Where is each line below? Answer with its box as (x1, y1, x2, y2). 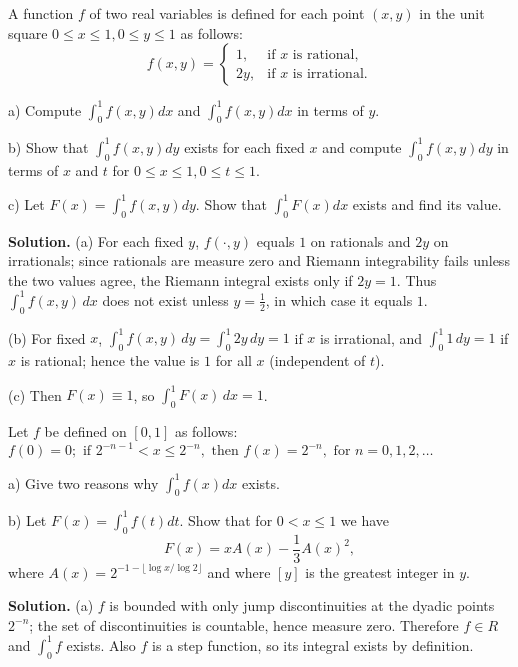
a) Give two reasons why (8, 472, 159, 493)
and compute (322, 136, 402, 157)
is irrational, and (320, 327, 423, 348)
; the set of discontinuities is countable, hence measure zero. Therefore (29, 614, 459, 635)
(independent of (269, 350, 366, 371)
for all (215, 350, 252, 371)
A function (8, 3, 74, 23)
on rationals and (310, 230, 411, 251)
